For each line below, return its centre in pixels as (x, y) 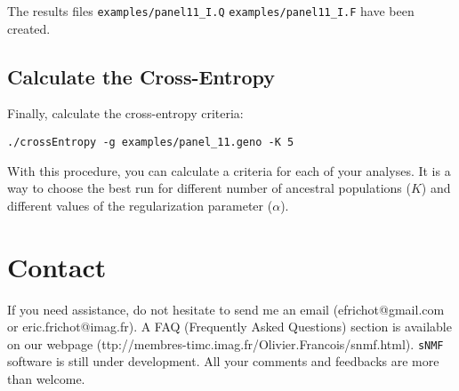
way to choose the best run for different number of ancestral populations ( (209, 188)
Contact (57, 266)
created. (29, 28)
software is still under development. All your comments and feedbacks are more (223, 361)
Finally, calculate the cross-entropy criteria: (125, 113)
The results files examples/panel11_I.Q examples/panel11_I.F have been (211, 11)
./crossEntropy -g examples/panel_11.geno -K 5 (151, 143)
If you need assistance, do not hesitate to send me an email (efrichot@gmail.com (226, 309)
